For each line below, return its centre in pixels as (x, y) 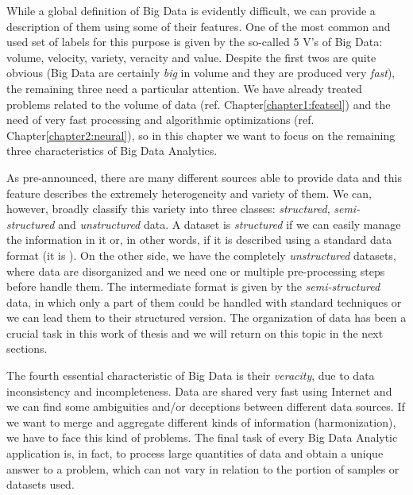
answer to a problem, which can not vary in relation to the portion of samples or (203, 468)
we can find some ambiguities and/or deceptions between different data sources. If (206, 406)
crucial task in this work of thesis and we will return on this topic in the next (195, 333)
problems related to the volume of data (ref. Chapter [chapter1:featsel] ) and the (199, 104)
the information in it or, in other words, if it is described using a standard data (199, 240)
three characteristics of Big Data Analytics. (112, 151)
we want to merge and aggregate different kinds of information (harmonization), (201, 422)
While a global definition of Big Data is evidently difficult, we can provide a (191, 10)
